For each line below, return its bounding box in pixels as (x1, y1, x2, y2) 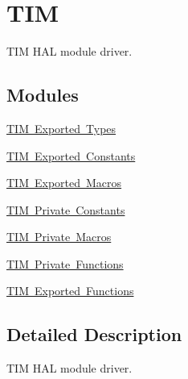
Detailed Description (6, 322, 182, 347)
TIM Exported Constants (6, 147, 136, 164)
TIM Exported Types (6, 119, 116, 136)
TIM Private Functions (6, 255, 124, 272)
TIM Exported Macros (6, 174, 122, 191)
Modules (6, 82, 79, 107)
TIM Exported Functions (6, 282, 134, 299)
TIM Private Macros (6, 228, 112, 245)
